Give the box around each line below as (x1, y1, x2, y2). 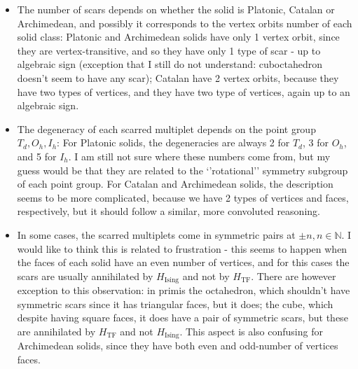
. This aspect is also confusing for (179, 323, 323, 338)
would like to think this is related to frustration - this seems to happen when (17, 241, 347, 256)
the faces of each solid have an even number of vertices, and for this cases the (17, 255, 350, 270)
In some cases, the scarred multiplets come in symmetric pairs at (17, 227, 296, 242)
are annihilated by (17, 323, 96, 338)
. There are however (251, 268, 336, 283)
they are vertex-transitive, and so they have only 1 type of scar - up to (17, 43, 321, 57)
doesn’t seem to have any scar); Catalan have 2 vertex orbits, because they (17, 70, 339, 85)
